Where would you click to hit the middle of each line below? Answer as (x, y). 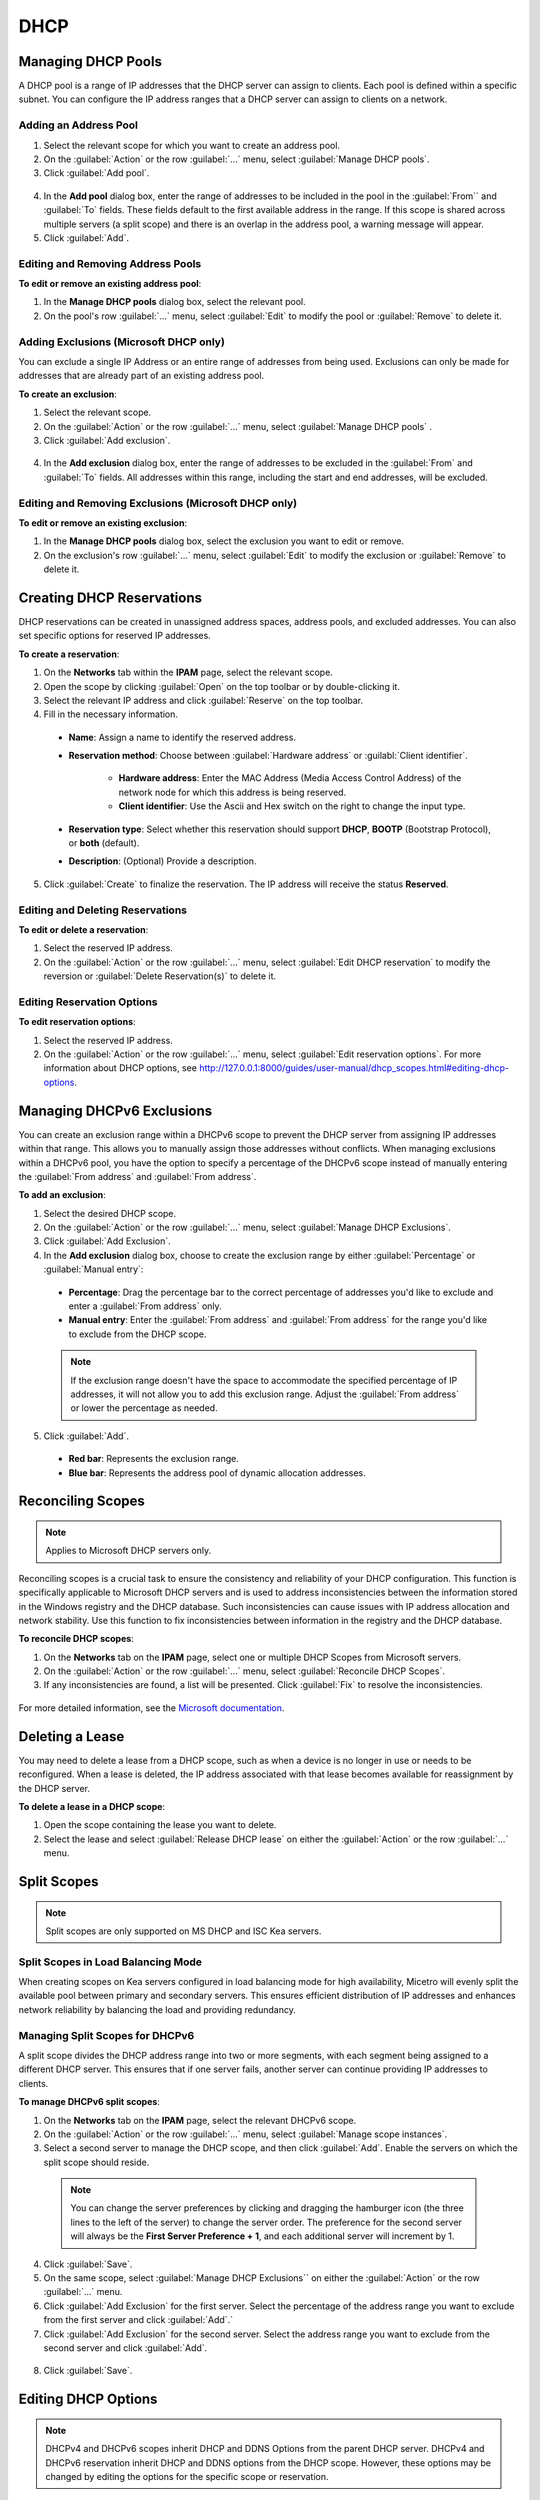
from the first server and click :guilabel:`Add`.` (138, 2320)
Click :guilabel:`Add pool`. (96, 173)
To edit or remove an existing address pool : (110, 284)
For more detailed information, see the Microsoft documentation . (151, 1707)
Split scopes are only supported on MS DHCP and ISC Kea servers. (183, 1931)
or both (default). (104, 843)
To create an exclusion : (67, 394)
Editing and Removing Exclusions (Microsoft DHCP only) (158, 503)
